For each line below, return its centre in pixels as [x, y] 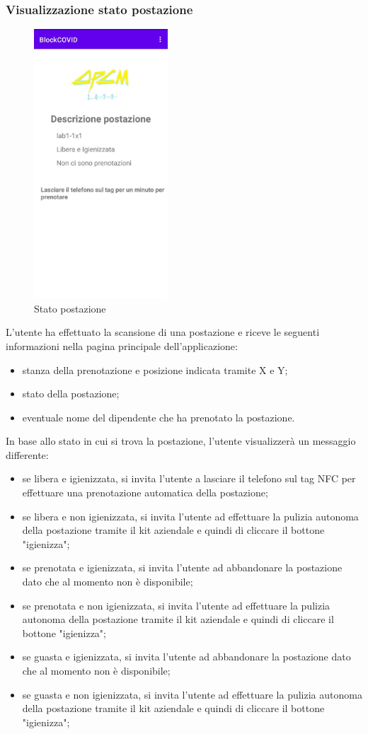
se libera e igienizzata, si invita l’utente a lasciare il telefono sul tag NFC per [189, 478]
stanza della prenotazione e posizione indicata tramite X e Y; [155, 369]
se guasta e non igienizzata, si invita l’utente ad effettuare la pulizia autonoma [192, 694]
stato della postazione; [71, 394]
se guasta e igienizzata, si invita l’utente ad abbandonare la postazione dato [186, 657]
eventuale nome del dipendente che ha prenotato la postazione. [159, 417]
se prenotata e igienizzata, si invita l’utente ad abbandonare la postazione [182, 567]
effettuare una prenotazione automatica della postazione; [145, 493]
